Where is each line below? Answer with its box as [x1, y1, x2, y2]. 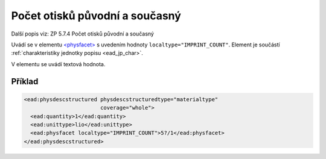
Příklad [11, 76, 39, 87]
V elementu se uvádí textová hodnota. [11, 60, 106, 67]
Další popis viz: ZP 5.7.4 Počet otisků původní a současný [11, 30, 154, 37]
